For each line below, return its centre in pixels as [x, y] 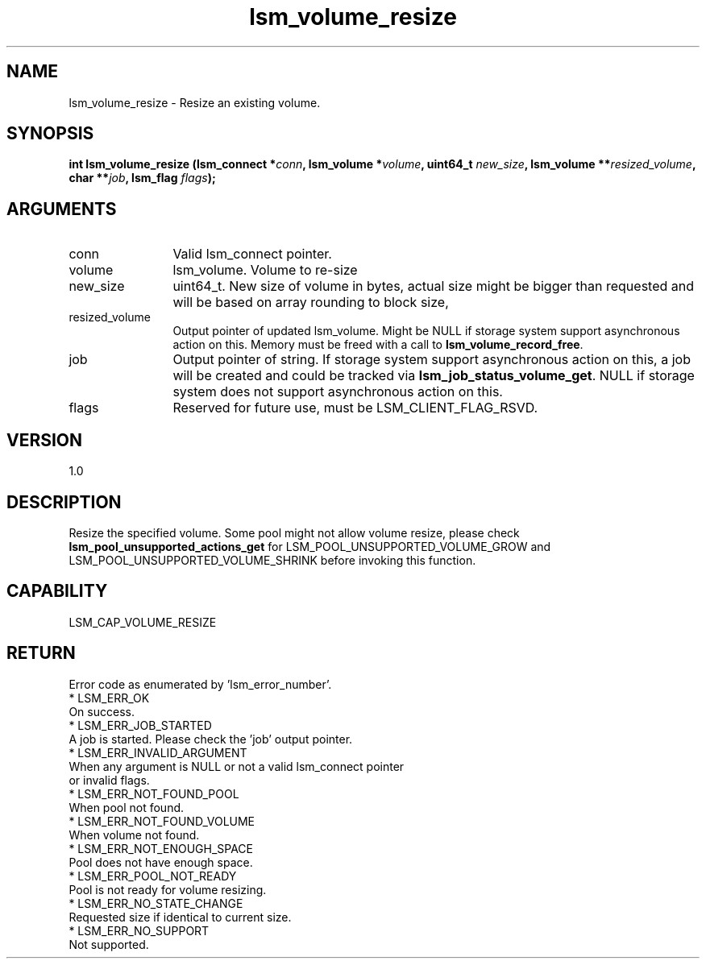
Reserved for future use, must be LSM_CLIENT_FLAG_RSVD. [355, 408]
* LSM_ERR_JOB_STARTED [140, 725]
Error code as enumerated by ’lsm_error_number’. [200, 684]
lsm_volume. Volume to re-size [265, 270]
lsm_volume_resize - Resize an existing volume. [195, 102]
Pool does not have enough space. [161, 862]
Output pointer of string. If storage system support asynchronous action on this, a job [432, 360]
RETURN [41, 653]
